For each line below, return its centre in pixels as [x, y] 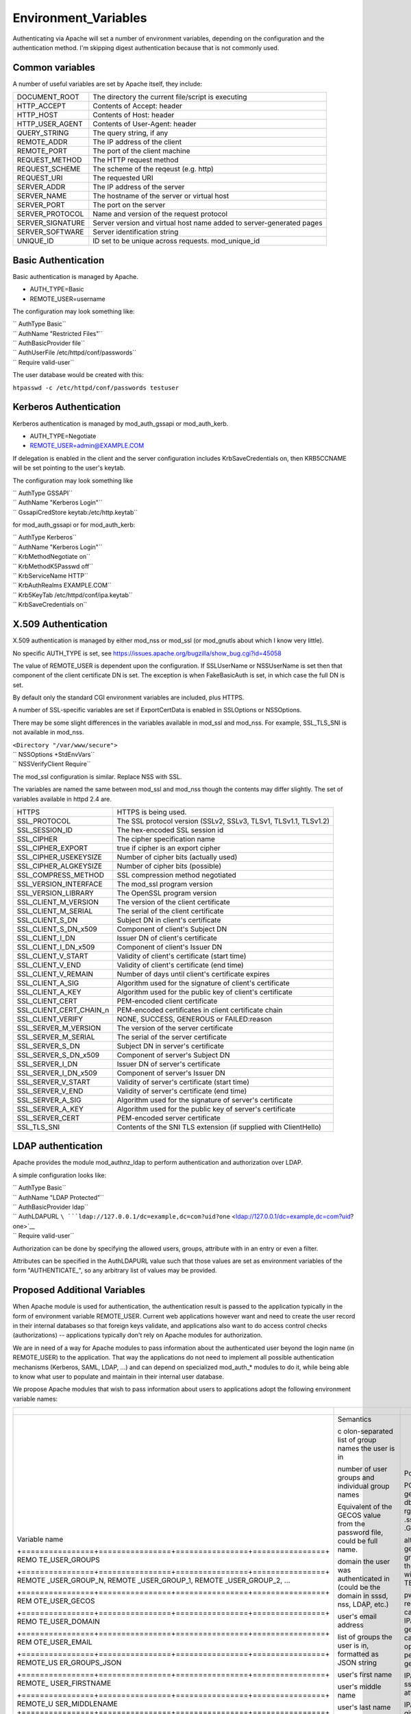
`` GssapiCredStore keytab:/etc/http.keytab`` [75, 512]
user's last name [364, 1707]
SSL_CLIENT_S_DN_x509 [57, 929]
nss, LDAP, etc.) [363, 1604]
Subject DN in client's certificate [169, 920]
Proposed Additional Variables [79, 1290]
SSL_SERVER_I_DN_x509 [57, 1073]
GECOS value [359, 1515]
